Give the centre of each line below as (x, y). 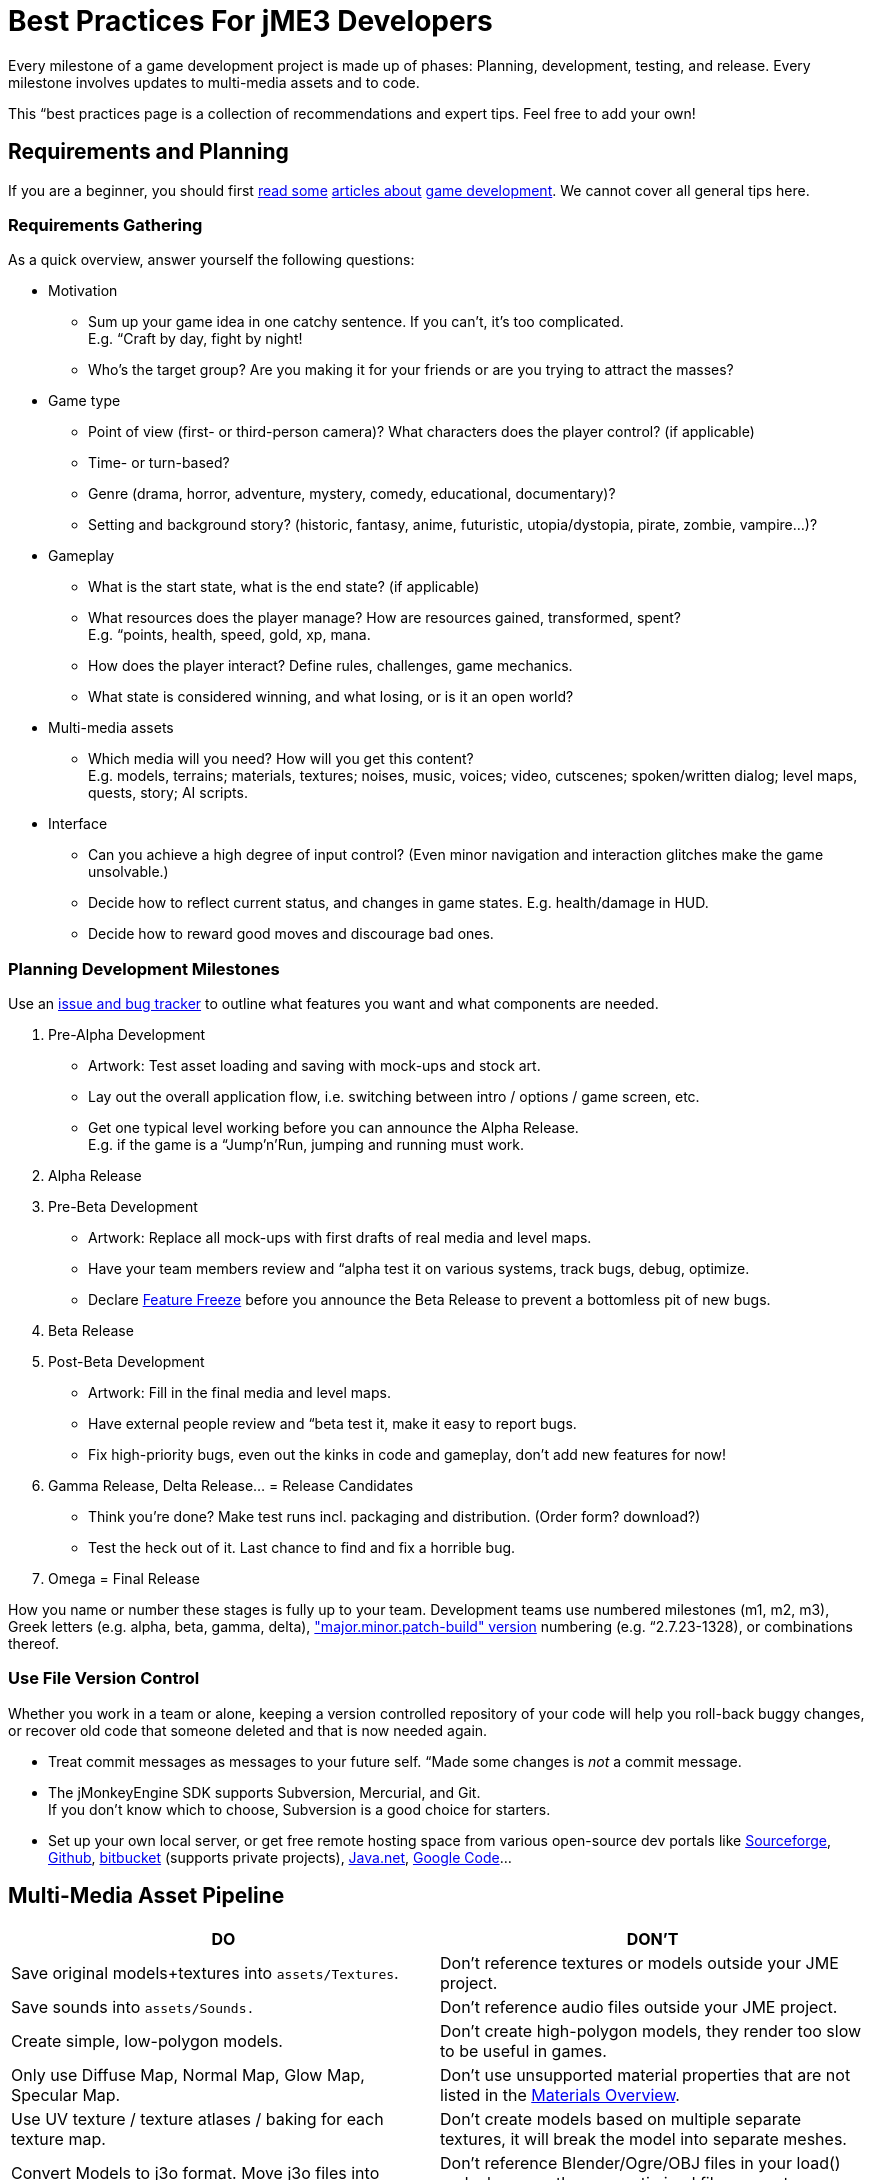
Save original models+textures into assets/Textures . (205, 1972)
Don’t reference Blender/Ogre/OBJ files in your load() (640, 2162)
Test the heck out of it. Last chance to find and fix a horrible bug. (302, 1548)
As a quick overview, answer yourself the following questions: (211, 260)
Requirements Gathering (105, 224)
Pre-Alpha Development (127, 1035)
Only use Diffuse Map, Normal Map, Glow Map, (188, 2074)
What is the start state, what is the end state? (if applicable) (284, 587)
